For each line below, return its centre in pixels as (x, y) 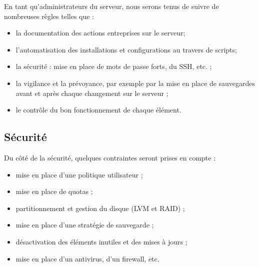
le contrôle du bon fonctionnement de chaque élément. (98, 110)
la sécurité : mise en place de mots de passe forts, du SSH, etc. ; (114, 66)
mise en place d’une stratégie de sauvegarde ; (85, 225)
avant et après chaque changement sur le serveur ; (92, 93)
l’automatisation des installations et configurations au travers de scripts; (126, 49)
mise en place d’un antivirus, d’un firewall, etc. (87, 258)
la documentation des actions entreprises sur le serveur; (100, 33)
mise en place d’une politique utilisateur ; (79, 174)
